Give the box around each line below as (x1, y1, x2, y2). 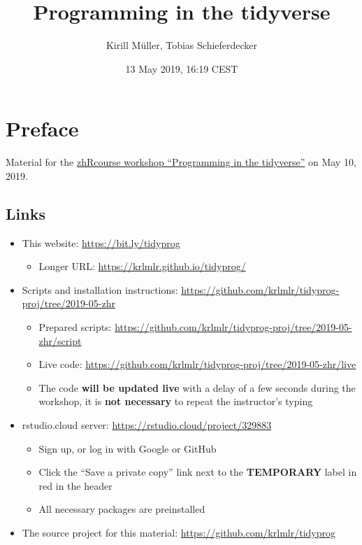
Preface (6, 114, 79, 143)
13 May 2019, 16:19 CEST (125, 61, 238, 76)
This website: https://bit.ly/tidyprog (22, 235, 180, 250)
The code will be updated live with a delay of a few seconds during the (38, 380, 356, 395)
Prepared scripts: (38, 320, 112, 334)
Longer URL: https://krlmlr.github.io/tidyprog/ (38, 259, 246, 274)
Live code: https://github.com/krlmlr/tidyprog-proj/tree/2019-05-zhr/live (38, 357, 356, 371)
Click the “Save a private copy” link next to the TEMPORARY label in (38, 465, 357, 479)
